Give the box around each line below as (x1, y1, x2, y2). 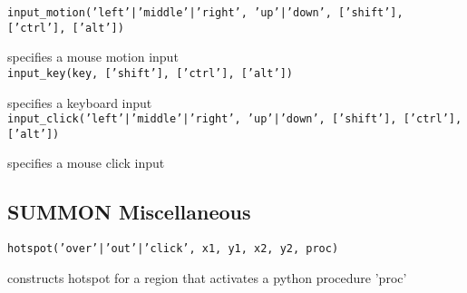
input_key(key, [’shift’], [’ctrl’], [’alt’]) (7, 66, 293, 80)
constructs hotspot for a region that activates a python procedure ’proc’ (7, 268, 407, 287)
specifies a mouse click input (7, 153, 165, 172)
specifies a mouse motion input (7, 47, 179, 66)
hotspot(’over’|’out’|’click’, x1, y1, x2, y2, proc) (7, 242, 339, 256)
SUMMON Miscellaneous (7, 198, 251, 226)
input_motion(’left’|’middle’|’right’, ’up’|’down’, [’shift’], (7, 6, 404, 19)
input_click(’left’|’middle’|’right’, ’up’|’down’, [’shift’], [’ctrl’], (7, 112, 462, 126)
